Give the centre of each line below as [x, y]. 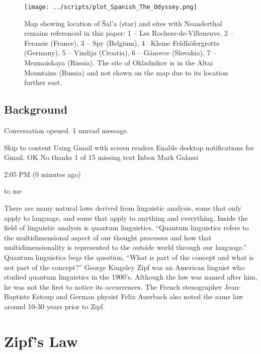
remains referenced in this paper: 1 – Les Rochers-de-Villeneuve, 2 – [129, 33]
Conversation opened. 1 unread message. [66, 130]
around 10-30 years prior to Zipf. [55, 306]
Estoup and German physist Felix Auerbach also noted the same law [138, 296]
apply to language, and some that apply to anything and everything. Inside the [126, 217]
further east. [43, 82]
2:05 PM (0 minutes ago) [42, 174]
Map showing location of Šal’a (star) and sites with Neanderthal [123, 23]
